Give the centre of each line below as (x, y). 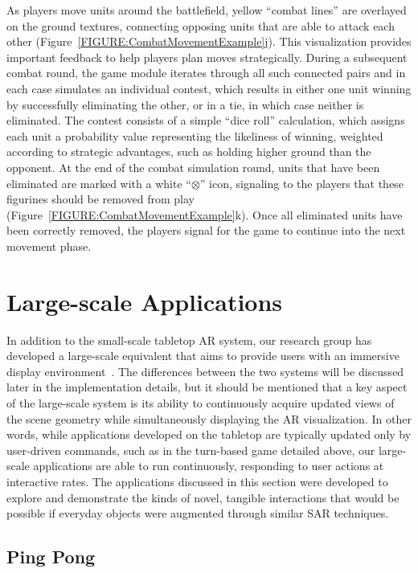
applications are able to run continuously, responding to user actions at (209, 466)
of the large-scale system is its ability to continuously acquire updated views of (201, 403)
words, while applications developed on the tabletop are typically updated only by (209, 434)
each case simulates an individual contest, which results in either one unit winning (209, 88)
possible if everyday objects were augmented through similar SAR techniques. (198, 513)
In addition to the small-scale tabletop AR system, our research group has (189, 340)
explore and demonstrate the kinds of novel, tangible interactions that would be (203, 497)
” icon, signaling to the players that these (301, 183)
